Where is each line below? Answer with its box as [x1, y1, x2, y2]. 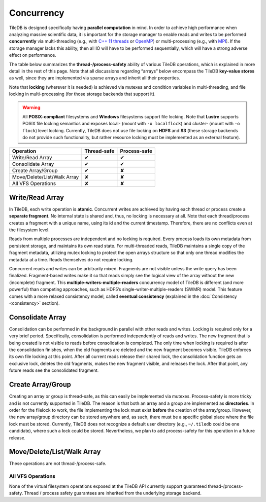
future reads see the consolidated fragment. [9, 367, 99, 373]
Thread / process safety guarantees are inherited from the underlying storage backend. [24, 490, 202, 496]
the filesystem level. [9, 227, 50, 233]
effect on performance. [9, 52, 57, 58]
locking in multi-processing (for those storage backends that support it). [9, 91, 156, 97]
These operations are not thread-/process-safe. [9, 461, 107, 466]
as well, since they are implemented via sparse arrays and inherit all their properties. [9, 75, 180, 81]
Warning [22, 105, 40, 110]
